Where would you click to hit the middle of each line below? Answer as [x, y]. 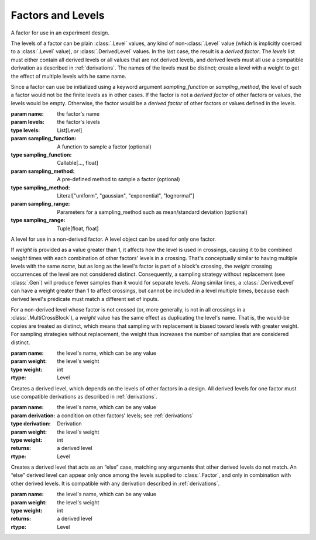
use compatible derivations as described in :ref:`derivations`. [84, 396]
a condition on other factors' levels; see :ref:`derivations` [126, 416]
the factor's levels [79, 122]
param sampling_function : [44, 139]
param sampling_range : [40, 204]
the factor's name [78, 114]
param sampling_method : [43, 171]
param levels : [28, 122]
